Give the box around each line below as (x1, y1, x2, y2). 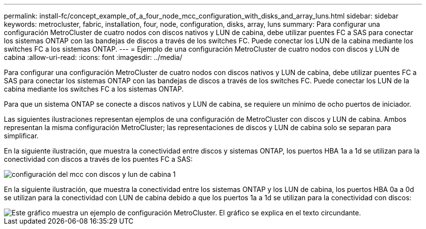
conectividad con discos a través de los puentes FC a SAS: (4, 155, 193, 163)
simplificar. (4, 132, 39, 140)
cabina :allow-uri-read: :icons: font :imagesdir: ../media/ (4, 53, 182, 61)
